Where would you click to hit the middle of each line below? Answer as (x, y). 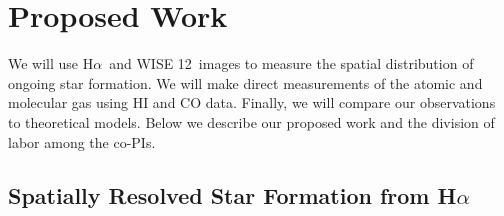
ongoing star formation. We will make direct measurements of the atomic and (245, 82)
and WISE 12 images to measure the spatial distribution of (291, 63)
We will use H (51, 63)
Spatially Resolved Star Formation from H (232, 195)
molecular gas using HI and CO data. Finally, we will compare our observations (252, 102)
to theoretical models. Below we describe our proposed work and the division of (251, 121)
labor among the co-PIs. (82, 141)
